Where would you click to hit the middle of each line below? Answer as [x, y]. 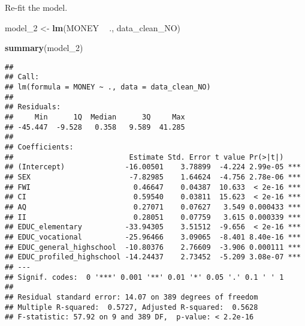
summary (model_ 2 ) [44, 48]
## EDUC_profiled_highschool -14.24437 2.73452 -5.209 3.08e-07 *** [153, 257]
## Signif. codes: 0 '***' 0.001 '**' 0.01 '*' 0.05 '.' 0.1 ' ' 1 [144, 277]
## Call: [22, 77]
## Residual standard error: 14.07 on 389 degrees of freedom [132, 297]
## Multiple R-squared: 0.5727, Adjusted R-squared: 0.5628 [132, 307]
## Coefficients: [39, 147]
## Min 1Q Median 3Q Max [95, 117]
